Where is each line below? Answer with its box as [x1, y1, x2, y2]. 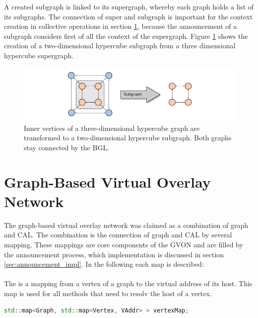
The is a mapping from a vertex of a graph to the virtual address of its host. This [4, 278, 253, 289]
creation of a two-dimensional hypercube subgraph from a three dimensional [4, 40, 236, 51]
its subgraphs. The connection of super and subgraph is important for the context [4, 11, 253, 21]
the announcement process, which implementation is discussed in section [4, 249, 224, 259]
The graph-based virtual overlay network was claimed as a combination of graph [4, 219, 248, 230]
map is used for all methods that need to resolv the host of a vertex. [4, 288, 212, 298]
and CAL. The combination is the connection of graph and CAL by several [4, 229, 232, 240]
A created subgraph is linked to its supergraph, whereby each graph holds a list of [4, 1, 254, 11]
